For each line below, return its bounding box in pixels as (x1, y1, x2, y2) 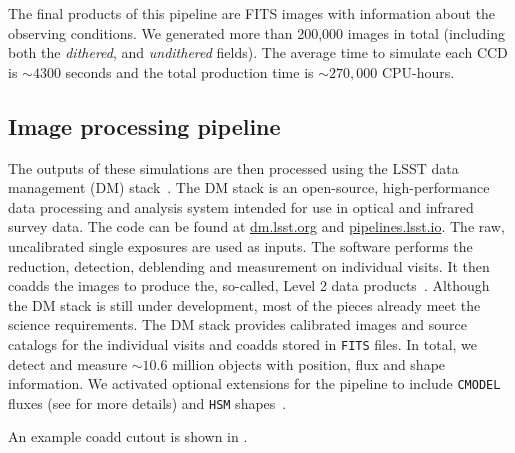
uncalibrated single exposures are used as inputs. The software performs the (8, 235, 473, 256)
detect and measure (8, 353, 128, 374)
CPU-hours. (381, 61, 455, 82)
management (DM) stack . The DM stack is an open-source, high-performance (8, 177, 490, 198)
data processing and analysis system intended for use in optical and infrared (8, 196, 474, 217)
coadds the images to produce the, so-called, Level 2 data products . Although (8, 275, 490, 296)
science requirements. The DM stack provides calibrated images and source (8, 314, 467, 335)
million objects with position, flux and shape (172, 353, 446, 374)
